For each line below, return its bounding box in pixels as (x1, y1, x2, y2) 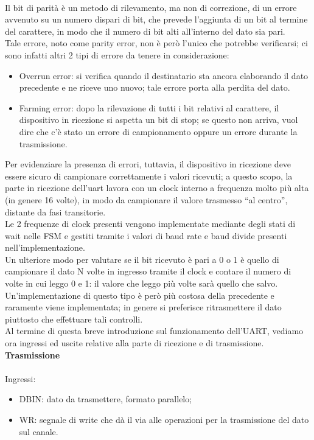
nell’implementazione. (5, 241, 85, 254)
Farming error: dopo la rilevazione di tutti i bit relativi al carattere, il (19, 101, 279, 114)
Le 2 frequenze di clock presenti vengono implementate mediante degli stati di (5, 217, 296, 230)
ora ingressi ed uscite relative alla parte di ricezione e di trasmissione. (5, 337, 264, 349)
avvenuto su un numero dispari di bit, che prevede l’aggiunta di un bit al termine (5, 13, 308, 26)
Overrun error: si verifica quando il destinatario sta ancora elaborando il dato (19, 69, 309, 82)
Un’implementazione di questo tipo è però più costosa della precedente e (5, 288, 274, 301)
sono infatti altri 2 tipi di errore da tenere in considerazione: (5, 48, 229, 61)
